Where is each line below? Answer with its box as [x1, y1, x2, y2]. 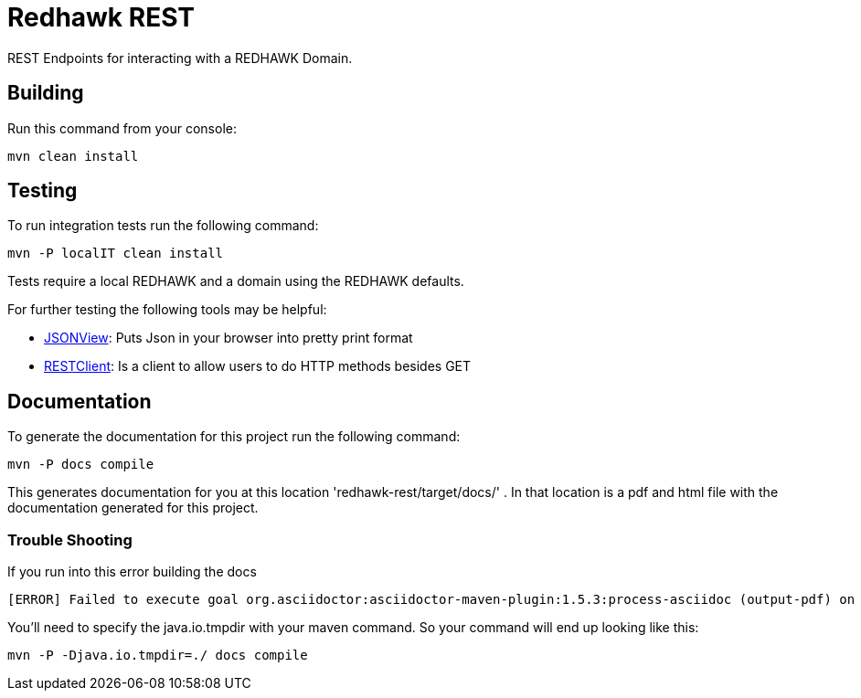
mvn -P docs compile [7, 457, 154, 472]
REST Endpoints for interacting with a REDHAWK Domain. [7, 49, 353, 66]
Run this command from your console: [7, 120, 237, 136]
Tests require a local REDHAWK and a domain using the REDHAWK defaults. [7, 273, 464, 290]
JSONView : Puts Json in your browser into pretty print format [44, 330, 413, 346]
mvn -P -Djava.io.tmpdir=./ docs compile [7, 648, 308, 663]
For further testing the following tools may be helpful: [7, 301, 327, 318]
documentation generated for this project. [7, 500, 259, 516]
